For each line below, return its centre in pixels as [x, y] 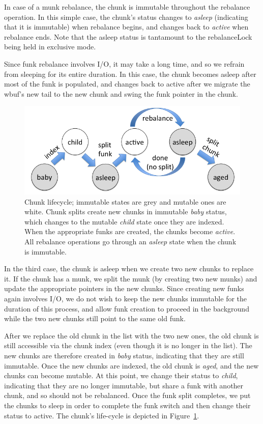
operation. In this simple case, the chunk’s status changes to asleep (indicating [126, 17]
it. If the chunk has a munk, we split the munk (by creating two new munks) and [131, 278]
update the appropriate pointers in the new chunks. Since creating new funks [124, 288]
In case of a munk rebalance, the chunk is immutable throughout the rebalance [127, 7]
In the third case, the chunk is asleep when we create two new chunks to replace [129, 268]
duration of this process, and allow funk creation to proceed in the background [127, 308]
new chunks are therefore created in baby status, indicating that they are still [124, 355]
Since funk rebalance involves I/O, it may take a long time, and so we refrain [124, 63]
